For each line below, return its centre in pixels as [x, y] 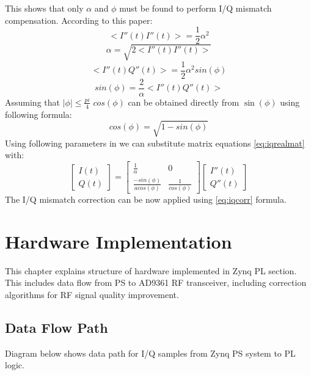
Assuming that [32, 102]
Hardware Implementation [119, 241]
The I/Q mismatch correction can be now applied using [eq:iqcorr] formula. [146, 199]
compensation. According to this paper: [79, 20]
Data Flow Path [57, 328]
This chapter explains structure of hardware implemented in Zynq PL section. [151, 270]
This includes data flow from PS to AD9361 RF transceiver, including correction [156, 282]
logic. [15, 365]
